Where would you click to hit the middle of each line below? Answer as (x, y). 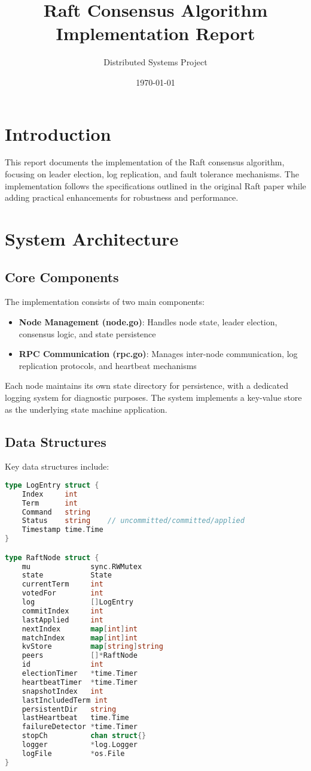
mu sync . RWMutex (82, 566)
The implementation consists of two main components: (105, 302)
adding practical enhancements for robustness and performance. (122, 197)
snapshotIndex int (62, 691)
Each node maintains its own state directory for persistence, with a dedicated (147, 385)
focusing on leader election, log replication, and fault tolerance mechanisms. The (152, 174)
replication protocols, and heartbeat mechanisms (108, 365)
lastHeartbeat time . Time (75, 718)
